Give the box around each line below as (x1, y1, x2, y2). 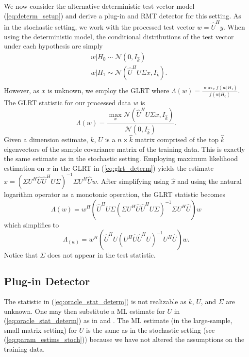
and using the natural (177, 176, 242, 186)
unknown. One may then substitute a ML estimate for (4, 306, 165, 316)
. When (223, 21, 245, 32)
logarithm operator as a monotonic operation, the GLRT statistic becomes (4, 189, 225, 199)
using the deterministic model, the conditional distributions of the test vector (4, 31, 234, 41)
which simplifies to (4, 219, 59, 229)
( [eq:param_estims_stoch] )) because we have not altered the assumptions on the (4, 334, 245, 344)
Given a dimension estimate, (4, 134, 88, 145)
